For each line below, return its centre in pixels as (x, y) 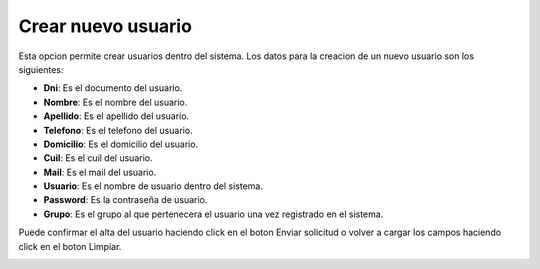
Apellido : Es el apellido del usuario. (116, 116)
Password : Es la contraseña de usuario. (125, 200)
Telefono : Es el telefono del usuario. (118, 130)
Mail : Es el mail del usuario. (100, 172)
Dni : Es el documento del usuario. (113, 88)
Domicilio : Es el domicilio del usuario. (121, 144)
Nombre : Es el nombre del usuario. (115, 102)
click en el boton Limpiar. (70, 246)
